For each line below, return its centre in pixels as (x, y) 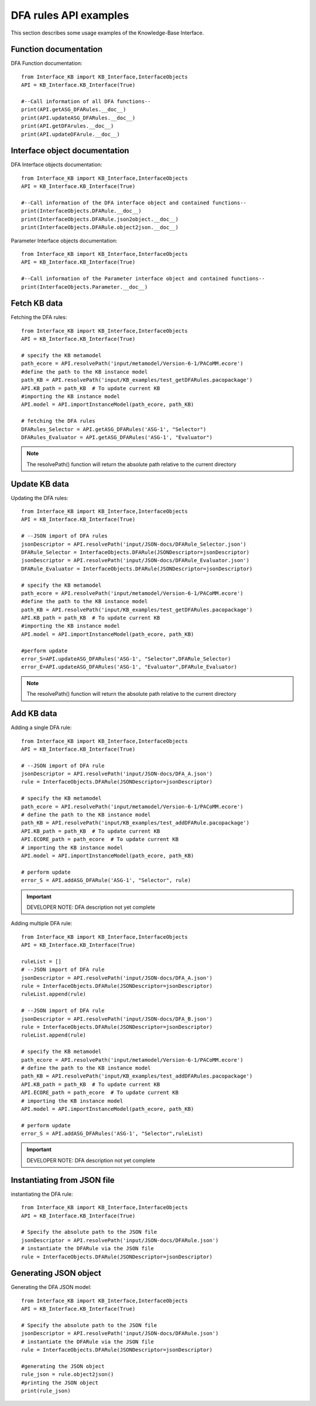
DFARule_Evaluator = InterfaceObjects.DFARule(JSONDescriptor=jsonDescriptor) (137, 569)
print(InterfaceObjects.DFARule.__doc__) (81, 211)
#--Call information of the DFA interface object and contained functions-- (134, 203)
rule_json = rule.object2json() (68, 1374)
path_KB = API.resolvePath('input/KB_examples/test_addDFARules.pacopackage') (137, 1076)
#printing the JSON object (60, 1383)
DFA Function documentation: (47, 63)
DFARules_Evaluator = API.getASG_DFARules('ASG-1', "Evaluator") (117, 437)
